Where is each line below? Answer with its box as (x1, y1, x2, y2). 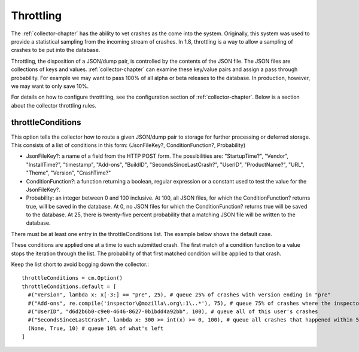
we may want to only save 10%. (11, 82, 89, 90)
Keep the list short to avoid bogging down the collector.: (11, 261, 150, 268)
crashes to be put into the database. (11, 47, 101, 54)
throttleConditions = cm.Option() (22, 275, 123, 281)
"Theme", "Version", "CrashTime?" (26, 169, 111, 176)
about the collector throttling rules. (11, 102, 97, 109)
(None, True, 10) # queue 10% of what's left (28, 325, 164, 332)
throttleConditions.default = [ (22, 283, 117, 290)
